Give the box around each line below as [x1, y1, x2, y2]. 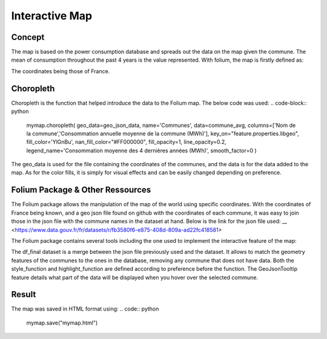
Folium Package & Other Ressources [11, 185, 151, 195]
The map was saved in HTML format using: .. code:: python [11, 305, 159, 312]
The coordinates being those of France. [11, 67, 110, 75]
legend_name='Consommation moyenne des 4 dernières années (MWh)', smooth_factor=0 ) [26, 147, 257, 154]
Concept [11, 32, 45, 42]
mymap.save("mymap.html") [26, 319, 98, 326]
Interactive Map [11, 9, 93, 22]
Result [11, 289, 36, 300]
